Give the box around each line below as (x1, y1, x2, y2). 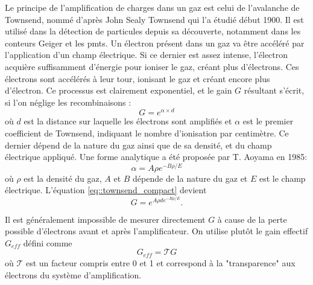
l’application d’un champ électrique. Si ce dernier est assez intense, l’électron (5, 48, 288, 61)
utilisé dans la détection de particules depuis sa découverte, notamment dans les (5, 25, 301, 37)
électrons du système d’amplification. (5, 268, 142, 281)
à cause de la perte (217, 213, 287, 225)
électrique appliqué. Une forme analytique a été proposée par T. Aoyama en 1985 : (5, 150, 308, 163)
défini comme (23, 236, 72, 249)
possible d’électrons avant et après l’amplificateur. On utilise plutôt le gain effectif (5, 225, 308, 237)
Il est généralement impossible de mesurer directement (5, 213, 206, 225)
